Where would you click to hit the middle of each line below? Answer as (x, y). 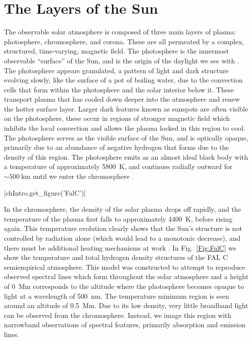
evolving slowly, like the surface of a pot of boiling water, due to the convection (123, 80)
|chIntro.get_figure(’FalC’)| (45, 192)
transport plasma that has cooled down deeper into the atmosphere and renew (122, 99)
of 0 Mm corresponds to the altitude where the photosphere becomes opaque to (124, 286)
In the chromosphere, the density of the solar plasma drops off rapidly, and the (123, 209)
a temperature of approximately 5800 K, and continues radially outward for (118, 166)
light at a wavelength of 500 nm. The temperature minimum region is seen (117, 296)
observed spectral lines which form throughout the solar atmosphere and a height (126, 276)
